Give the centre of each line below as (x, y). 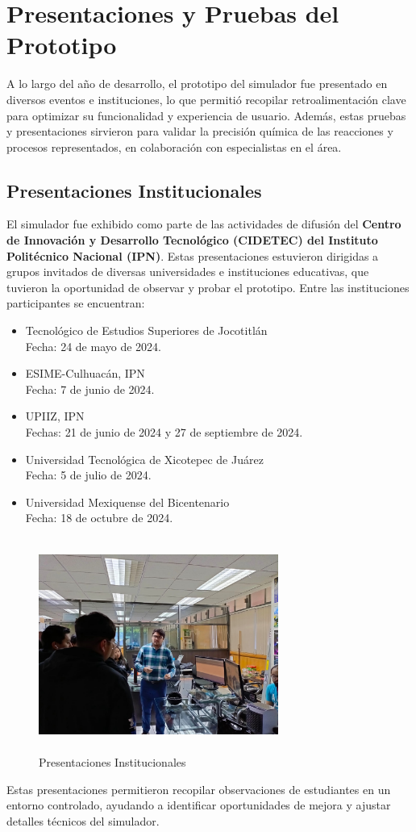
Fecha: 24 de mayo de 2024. (93, 346)
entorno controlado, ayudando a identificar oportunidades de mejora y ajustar (199, 805)
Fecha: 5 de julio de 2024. (88, 475)
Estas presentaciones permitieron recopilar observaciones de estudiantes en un (199, 789)
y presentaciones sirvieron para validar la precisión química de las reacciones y (200, 131)
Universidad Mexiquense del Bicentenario (127, 502)
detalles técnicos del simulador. (83, 820)
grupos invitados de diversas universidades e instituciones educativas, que (188, 272)
